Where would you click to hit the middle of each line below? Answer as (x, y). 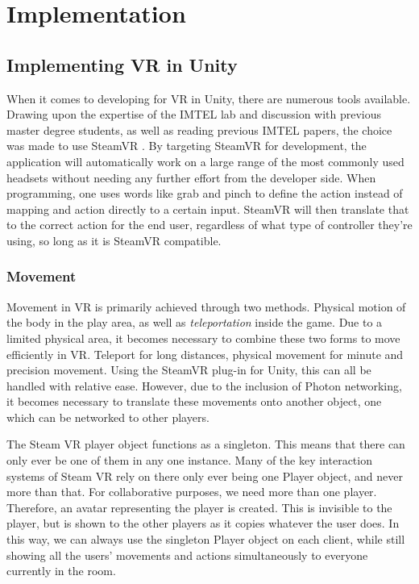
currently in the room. (61, 571)
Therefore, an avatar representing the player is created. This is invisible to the (199, 507)
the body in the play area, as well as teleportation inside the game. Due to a (195, 322)
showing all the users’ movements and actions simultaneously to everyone (187, 555)
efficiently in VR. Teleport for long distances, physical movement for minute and (205, 354)
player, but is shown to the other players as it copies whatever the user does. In (203, 523)
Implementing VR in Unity (122, 64)
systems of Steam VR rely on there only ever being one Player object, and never (205, 476)
